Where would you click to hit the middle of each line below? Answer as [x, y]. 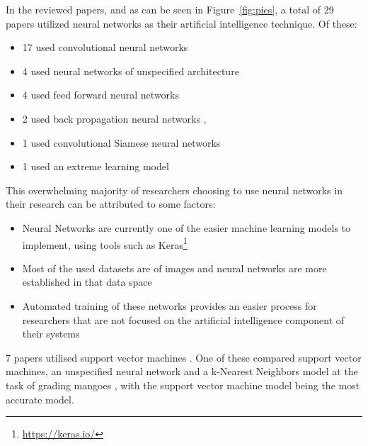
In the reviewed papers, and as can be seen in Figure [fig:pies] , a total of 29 [170, 9]
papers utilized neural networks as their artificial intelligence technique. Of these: [182, 23]
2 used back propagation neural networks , [114, 118]
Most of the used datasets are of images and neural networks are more [174, 268]
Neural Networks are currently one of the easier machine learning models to [186, 227]
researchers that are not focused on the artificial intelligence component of [183, 319]
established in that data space [87, 282]
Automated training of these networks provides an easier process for [169, 305]
